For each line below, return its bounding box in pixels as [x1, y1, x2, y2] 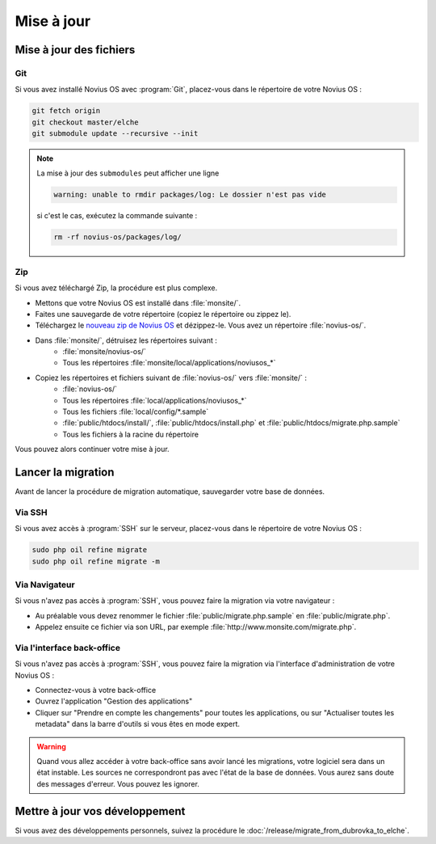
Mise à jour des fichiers [15, 43, 136, 57]
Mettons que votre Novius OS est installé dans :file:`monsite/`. [35, 298, 241, 307]
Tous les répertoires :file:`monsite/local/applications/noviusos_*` [62, 358, 276, 368]
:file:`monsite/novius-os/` [62, 347, 147, 357]
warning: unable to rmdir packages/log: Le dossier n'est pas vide [53, 190, 327, 200]
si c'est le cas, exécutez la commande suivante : [36, 211, 198, 221]
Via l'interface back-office [15, 642, 121, 653]
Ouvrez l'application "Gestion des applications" [35, 696, 193, 707]
